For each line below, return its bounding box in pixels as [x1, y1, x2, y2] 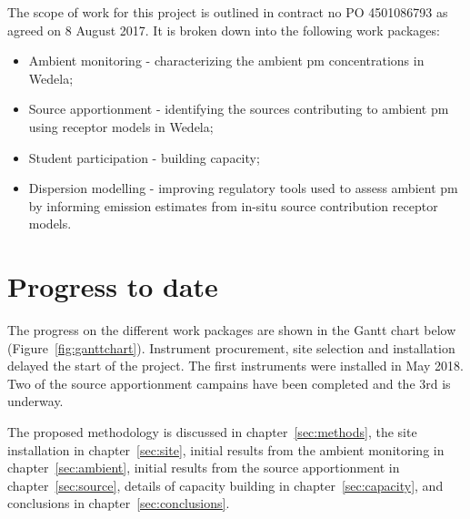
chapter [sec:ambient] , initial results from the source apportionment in [7, 458, 400, 477]
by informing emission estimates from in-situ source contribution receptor [28, 196, 438, 215]
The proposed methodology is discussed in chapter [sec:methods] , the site [7, 422, 417, 442]
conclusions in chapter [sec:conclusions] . [7, 494, 230, 513]
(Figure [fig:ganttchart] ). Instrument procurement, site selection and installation [7, 338, 455, 357]
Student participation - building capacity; [28, 148, 260, 167]
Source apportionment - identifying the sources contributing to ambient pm [28, 99, 449, 118]
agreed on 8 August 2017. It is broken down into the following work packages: [7, 20, 440, 39]
